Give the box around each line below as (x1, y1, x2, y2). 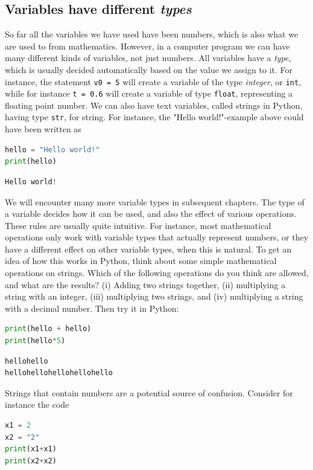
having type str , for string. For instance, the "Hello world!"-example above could (5, 111, 304, 123)
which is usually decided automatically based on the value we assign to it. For (5, 63, 292, 76)
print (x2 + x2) (5, 456, 57, 465)
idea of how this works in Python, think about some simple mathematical (5, 254, 277, 267)
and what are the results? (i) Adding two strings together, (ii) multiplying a (5, 278, 286, 291)
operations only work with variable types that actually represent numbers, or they (5, 231, 309, 243)
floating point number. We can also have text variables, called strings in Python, (5, 98, 303, 111)
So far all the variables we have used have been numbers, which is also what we (5, 28, 299, 40)
